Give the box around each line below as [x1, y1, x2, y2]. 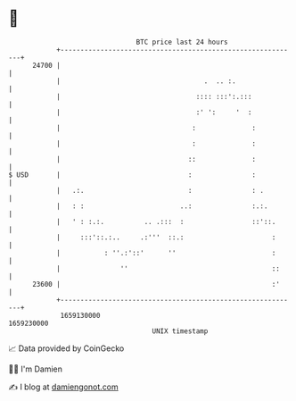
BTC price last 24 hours [136, 38, 228, 46]
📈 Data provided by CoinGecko [8, 343, 125, 354]
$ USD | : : [8, 170, 256, 180]
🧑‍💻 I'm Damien [8, 363, 63, 374]
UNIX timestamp [152, 326, 209, 336]
